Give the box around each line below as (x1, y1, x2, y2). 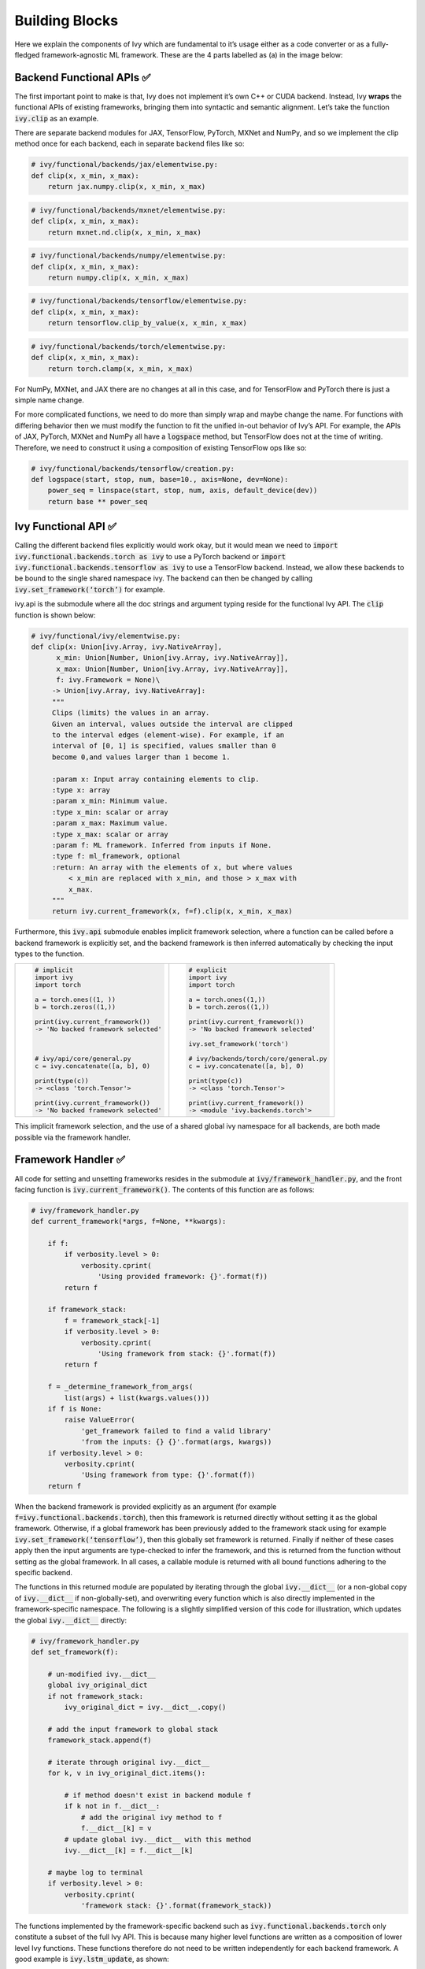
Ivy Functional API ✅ (14, 520, 117, 533)
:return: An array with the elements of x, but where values (51, 862, 293, 872)
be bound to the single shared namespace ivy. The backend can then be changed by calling (14, 573, 313, 583)
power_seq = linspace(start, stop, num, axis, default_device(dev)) (47, 486, 318, 495)
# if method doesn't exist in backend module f (64, 1791, 252, 1800)
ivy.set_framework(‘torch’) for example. (14, 584, 165, 594)
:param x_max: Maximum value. (51, 819, 168, 828)
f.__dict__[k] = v (80, 1824, 153, 1833)
